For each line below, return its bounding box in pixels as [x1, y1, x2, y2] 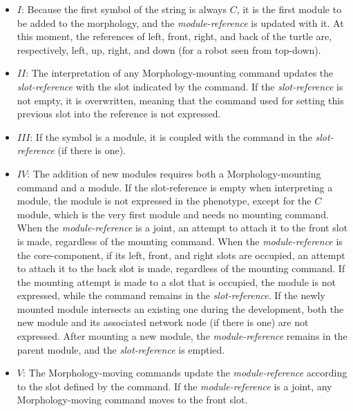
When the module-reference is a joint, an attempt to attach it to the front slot [17, 220, 348, 235]
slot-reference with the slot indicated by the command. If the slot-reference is [17, 79, 343, 93]
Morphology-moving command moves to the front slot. [17, 392, 248, 407]
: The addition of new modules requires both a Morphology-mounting [27, 166, 321, 180]
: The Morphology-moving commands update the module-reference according [22, 365, 347, 380]
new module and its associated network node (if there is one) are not [17, 315, 309, 329]
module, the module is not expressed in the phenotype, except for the [17, 193, 312, 208]
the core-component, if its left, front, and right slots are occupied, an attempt [17, 247, 345, 262]
